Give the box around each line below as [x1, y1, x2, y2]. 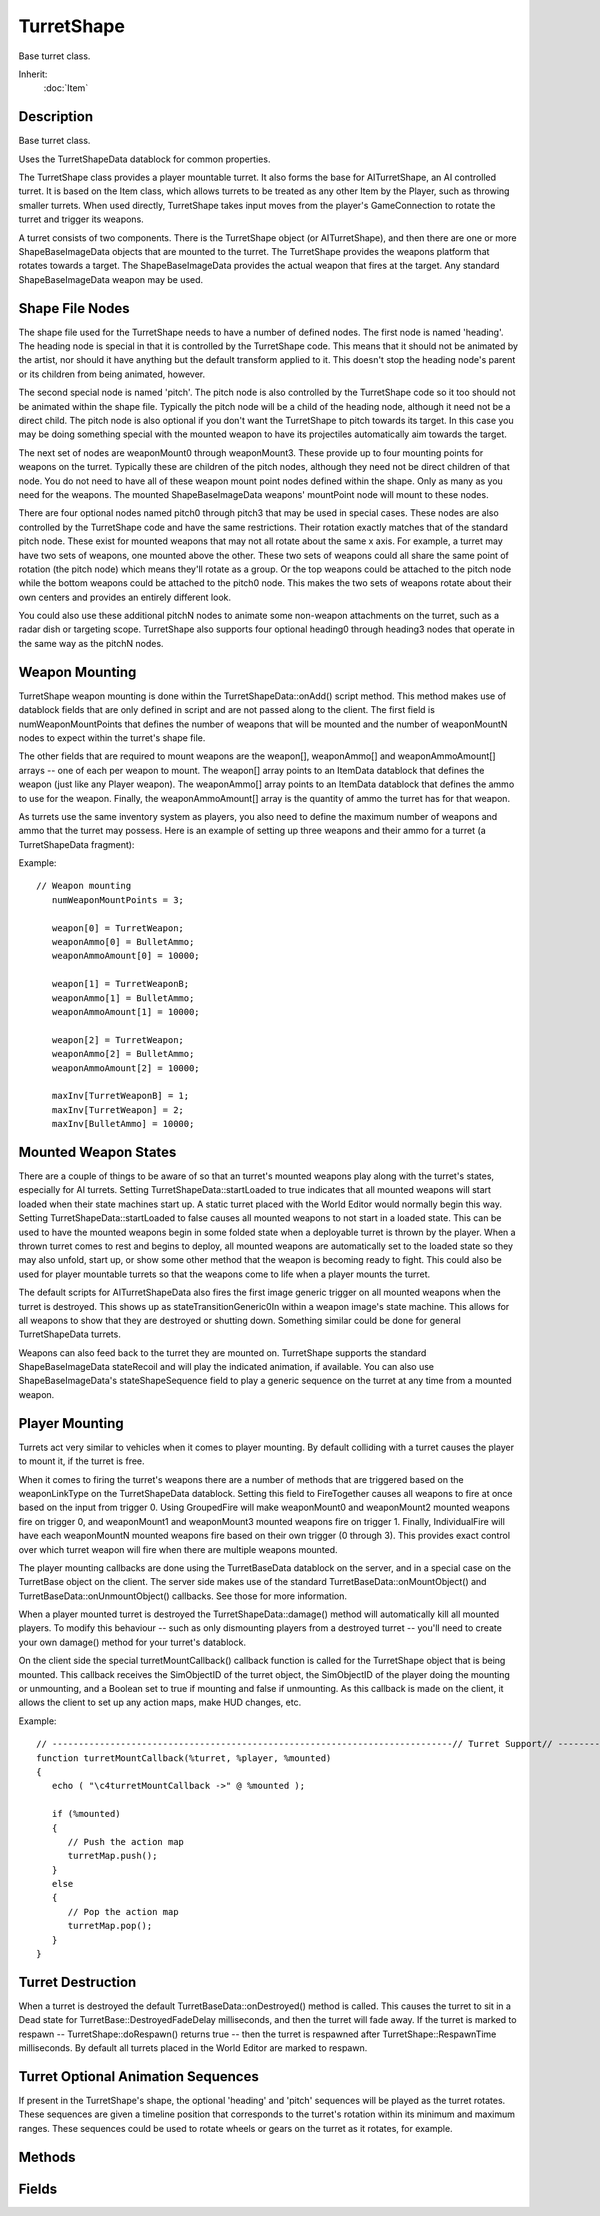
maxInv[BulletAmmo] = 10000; [51, 1118, 195, 1130]
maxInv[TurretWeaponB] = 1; [51, 1090, 190, 1102]
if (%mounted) [51, 1808, 121, 1820]
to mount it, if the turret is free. [18, 1455, 145, 1467]
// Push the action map [67, 1836, 185, 1847]
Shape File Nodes [18, 300, 130, 317]
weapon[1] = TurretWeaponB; [51, 978, 190, 990]
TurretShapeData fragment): [18, 838, 135, 850]
